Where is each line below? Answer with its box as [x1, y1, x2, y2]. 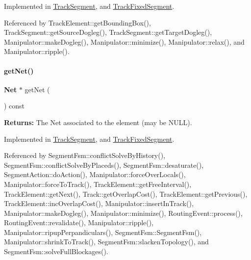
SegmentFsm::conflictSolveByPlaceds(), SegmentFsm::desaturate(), [4, 159, 204, 170]
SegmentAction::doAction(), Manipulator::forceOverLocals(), [4, 169, 186, 180]
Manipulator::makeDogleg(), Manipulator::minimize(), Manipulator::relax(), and [4, 36, 245, 47]
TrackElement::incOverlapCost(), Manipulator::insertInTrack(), [4, 198, 194, 208]
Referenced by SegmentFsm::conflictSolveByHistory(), [4, 150, 166, 160]
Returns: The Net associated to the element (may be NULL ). [4, 117, 192, 127]
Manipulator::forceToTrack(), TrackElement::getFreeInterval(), [4, 179, 192, 189]
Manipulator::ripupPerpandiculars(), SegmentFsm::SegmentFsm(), [4, 227, 202, 237]
